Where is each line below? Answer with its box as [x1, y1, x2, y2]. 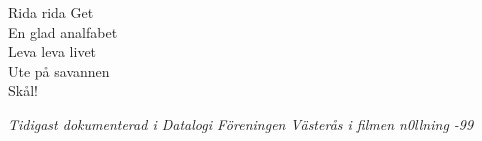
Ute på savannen [8, 60, 110, 81]
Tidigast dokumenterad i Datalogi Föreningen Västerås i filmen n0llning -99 [8, 113, 474, 134]
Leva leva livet [8, 41, 97, 62]
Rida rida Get [8, 2, 94, 22]
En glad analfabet [8, 21, 118, 42]
